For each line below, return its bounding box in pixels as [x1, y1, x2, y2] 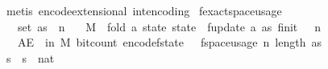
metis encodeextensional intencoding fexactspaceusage [6, 2, 282, 18]
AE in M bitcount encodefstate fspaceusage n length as [17, 34, 322, 51]
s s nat [6, 49, 55, 66]
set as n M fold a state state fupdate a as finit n [17, 18, 322, 34]
